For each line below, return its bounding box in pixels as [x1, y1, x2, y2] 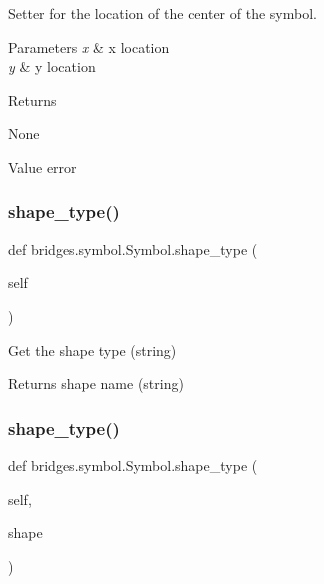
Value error [8, 156, 77, 177]
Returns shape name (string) [8, 373, 184, 394]
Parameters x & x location [8, 36, 170, 57]
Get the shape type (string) [8, 339, 177, 360]
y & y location [8, 56, 96, 77]
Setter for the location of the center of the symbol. [8, 3, 317, 23]
